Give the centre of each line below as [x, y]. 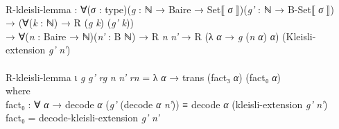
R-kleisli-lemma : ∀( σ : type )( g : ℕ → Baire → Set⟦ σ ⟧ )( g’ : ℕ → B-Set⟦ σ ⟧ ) [170, 9]
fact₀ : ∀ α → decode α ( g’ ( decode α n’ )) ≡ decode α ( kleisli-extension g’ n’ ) [167, 104]
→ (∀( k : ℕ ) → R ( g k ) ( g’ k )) [70, 23]
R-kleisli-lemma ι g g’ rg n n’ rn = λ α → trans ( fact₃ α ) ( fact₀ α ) [144, 77]
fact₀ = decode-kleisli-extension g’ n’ [82, 118]
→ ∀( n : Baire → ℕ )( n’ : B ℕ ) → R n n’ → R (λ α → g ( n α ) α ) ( [146, 36]
